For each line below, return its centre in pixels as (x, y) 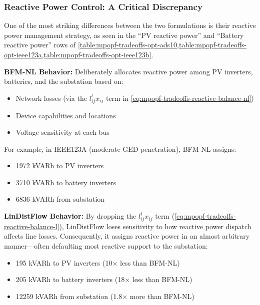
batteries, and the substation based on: (64, 81)
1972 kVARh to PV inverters (60, 165)
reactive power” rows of (40, 45)
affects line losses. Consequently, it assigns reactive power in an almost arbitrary (127, 236)
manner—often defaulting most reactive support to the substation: (106, 246)
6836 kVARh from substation (60, 199)
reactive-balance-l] (32, 226)
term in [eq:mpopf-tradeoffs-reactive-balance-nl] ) (180, 98)
